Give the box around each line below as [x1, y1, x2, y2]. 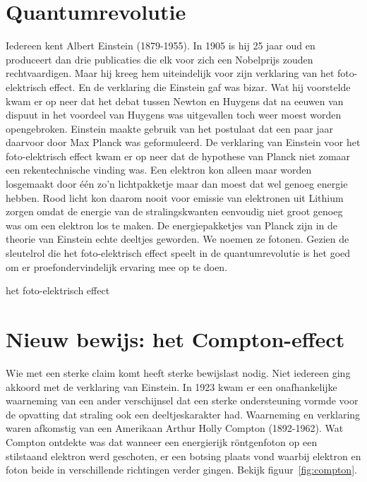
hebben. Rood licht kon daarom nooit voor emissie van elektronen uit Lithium [6, 190, 344, 205]
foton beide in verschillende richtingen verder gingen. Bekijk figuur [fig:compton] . [6, 462, 357, 477]
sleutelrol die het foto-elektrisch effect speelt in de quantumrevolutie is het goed [6, 246, 351, 260]
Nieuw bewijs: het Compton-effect [6, 325, 345, 353]
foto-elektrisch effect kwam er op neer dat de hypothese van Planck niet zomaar [6, 148, 351, 163]
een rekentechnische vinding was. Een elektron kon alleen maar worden [6, 162, 312, 177]
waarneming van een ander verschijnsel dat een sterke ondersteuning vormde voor [6, 393, 359, 408]
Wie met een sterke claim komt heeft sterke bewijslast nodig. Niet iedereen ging [6, 365, 351, 380]
